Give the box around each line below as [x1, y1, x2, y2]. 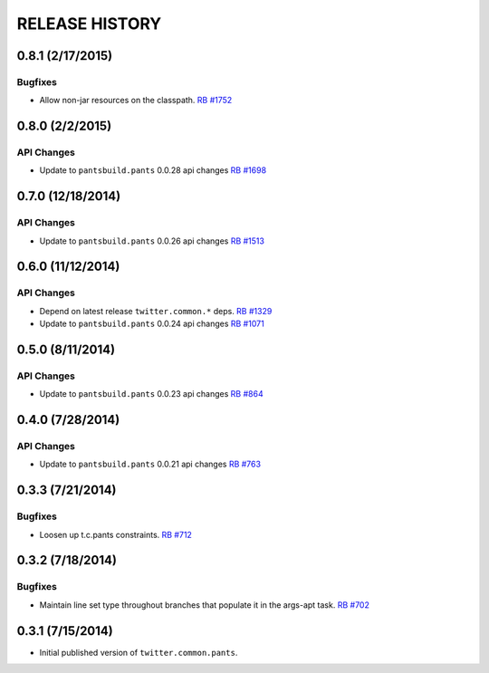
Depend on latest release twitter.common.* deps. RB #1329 [39, 305, 273, 316]
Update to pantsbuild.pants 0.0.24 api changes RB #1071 [39, 318, 264, 330]
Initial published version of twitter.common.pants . [39, 647, 238, 658]
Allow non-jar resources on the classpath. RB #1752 [39, 95, 233, 106]
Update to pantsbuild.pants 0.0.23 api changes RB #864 [39, 389, 264, 399]
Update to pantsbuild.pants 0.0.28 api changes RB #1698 [39, 165, 267, 176]
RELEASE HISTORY [16, 14, 162, 34]
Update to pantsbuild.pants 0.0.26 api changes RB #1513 [39, 236, 264, 246]
